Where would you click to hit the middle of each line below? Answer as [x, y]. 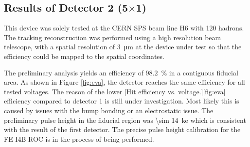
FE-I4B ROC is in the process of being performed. [79, 139]
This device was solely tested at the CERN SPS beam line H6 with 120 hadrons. [124, 28]
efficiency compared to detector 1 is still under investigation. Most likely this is [122, 101]
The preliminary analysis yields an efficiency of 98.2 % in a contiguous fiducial [121, 72]
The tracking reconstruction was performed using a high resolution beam [113, 37]
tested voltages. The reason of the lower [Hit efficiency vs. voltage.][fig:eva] [115, 91]
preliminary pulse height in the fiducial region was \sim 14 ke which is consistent [125, 120]
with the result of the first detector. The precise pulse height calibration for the [122, 129]
